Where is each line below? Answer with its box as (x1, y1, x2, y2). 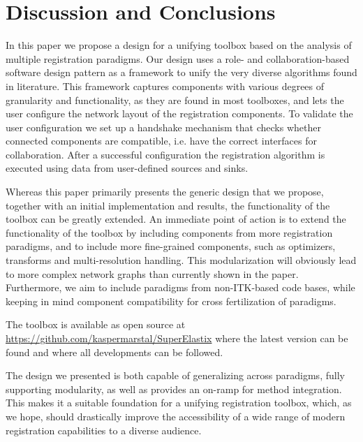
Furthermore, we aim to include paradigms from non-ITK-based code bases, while (6, 280, 355, 295)
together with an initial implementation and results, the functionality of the (6, 198, 330, 212)
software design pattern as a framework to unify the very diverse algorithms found (6, 65, 357, 80)
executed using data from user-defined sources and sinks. (6, 161, 249, 175)
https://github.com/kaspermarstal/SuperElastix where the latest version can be (6, 331, 348, 345)
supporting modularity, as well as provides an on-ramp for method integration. (6, 381, 342, 396)
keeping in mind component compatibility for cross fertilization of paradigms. (6, 293, 336, 308)
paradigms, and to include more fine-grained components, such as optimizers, (6, 239, 336, 253)
